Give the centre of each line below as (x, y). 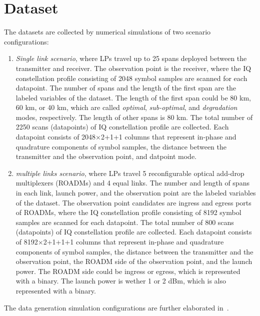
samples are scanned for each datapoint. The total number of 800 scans (125, 222)
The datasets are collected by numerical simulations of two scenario (107, 32)
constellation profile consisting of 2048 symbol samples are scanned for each (131, 78)
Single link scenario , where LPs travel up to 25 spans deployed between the (131, 58)
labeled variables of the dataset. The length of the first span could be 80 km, (133, 97)
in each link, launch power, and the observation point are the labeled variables (136, 193)
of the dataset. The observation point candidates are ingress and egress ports (133, 202)
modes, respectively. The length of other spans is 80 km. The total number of (134, 117)
